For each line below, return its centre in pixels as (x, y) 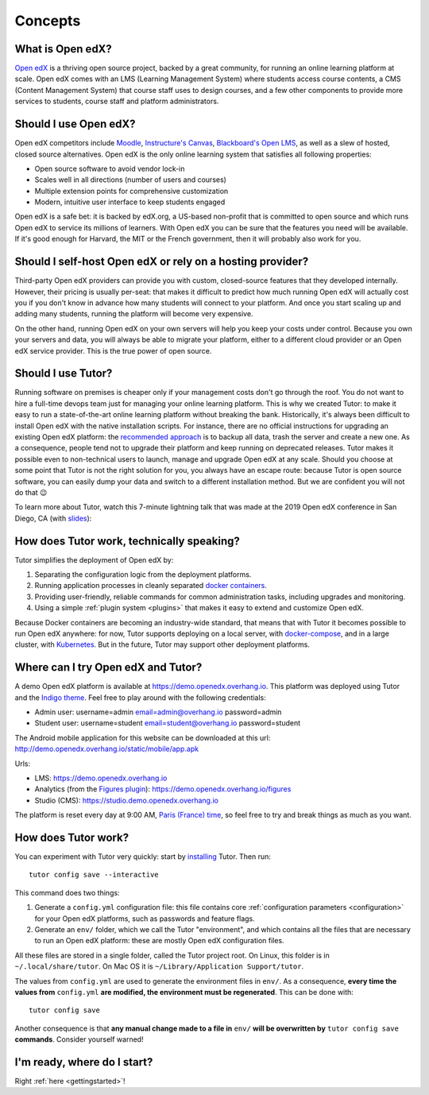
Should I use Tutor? (64, 373)
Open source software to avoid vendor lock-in (110, 168)
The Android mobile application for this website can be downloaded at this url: (143, 737)
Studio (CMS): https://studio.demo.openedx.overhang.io (126, 800)
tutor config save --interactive (94, 875)
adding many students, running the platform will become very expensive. (134, 314)
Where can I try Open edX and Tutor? (108, 667)
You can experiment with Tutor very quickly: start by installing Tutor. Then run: (143, 857)
